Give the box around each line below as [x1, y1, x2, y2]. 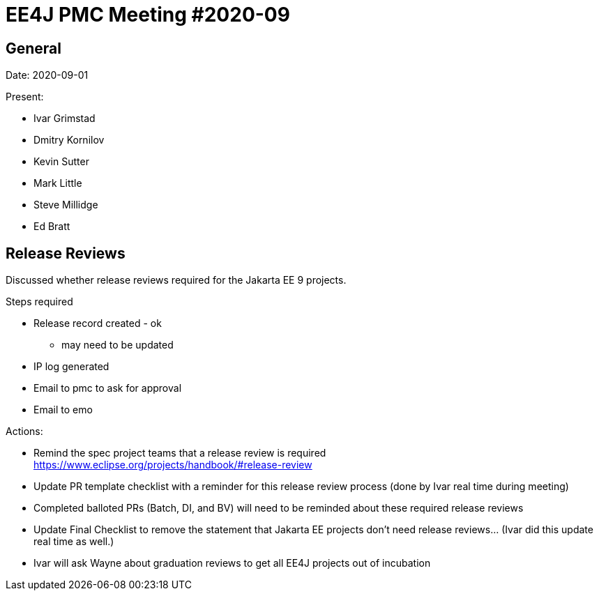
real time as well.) [33, 535, 114, 548]
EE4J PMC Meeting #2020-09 [6, 3, 290, 26]
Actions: [6, 425, 43, 438]
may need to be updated [61, 339, 174, 351]
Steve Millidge [33, 199, 98, 211]
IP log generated [33, 360, 109, 373]
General [6, 39, 62, 57]
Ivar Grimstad [33, 112, 96, 125]
